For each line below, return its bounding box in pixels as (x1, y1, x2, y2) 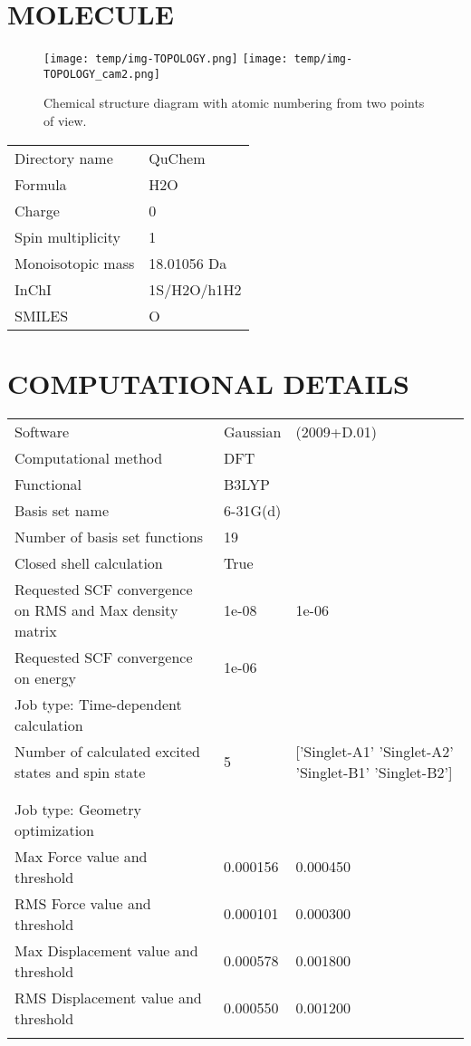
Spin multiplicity (14, 226, 120, 247)
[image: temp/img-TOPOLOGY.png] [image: (43, 53, 288, 66)
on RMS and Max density (14, 599, 178, 620)
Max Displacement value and (14, 939, 198, 961)
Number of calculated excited (14, 740, 200, 762)
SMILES (14, 304, 69, 326)
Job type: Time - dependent (14, 693, 182, 715)
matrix (14, 619, 57, 641)
